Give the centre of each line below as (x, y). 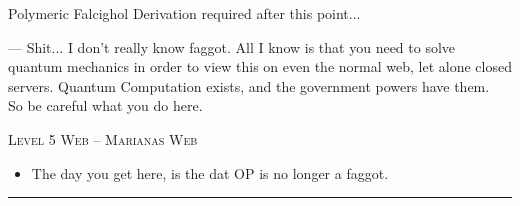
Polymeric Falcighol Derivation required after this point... (184, 13)
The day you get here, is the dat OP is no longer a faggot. (210, 172)
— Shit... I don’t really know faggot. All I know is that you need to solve (232, 46)
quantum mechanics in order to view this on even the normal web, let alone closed (260, 66)
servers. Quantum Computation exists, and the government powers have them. (249, 85)
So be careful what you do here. (105, 105)
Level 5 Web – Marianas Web (103, 138)
